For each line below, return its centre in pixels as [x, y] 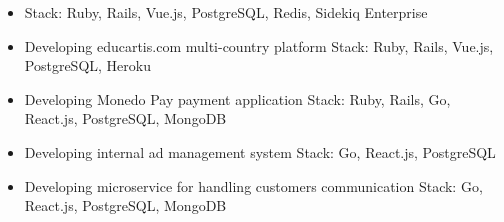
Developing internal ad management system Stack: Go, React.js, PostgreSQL [260, 151]
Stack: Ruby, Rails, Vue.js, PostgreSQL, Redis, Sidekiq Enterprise [226, 12]
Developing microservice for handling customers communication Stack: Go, [253, 185]
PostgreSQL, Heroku [87, 65]
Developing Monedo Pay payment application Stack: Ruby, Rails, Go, [237, 98]
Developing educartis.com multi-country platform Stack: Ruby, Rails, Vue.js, [259, 45]
